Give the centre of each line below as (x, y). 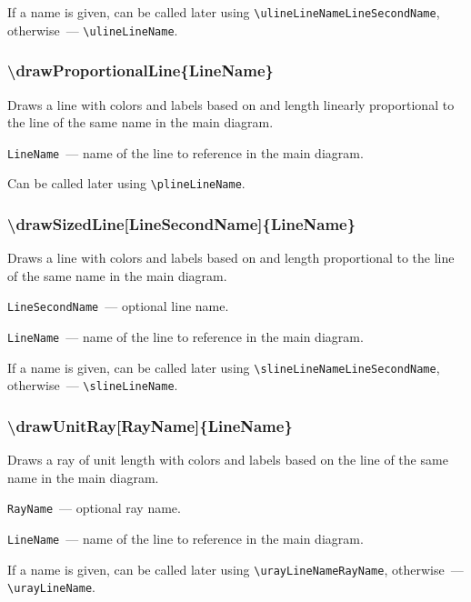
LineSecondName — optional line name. (118, 306)
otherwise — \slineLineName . (93, 385)
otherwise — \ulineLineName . (93, 30)
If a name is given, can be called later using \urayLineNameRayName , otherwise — (235, 569)
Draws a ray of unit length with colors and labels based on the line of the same (228, 460)
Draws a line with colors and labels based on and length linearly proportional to (231, 104)
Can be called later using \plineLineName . (126, 183)
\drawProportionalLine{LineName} (140, 70)
